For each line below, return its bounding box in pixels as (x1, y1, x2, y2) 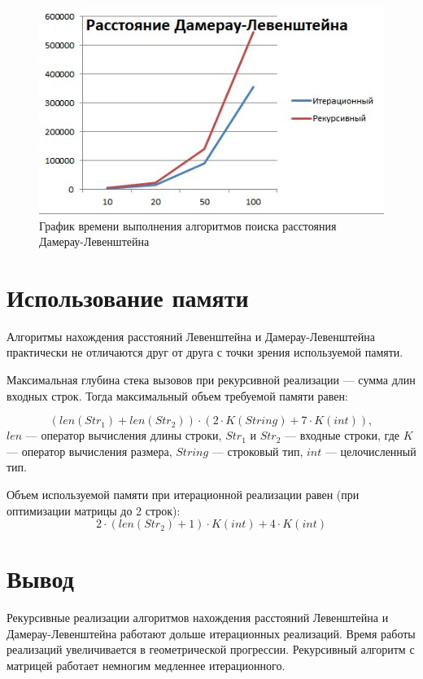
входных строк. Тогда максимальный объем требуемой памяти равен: (7, 387, 348, 404)
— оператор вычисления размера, (7, 442, 172, 459)
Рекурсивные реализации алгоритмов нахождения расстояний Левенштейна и (7, 609, 389, 626)
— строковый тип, (211, 442, 303, 459)
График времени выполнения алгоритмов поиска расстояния (39, 217, 337, 234)
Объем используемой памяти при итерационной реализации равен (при (7, 485, 360, 502)
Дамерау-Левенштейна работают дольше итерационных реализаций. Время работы (7, 624, 416, 642)
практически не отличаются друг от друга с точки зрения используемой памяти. (7, 344, 403, 361)
